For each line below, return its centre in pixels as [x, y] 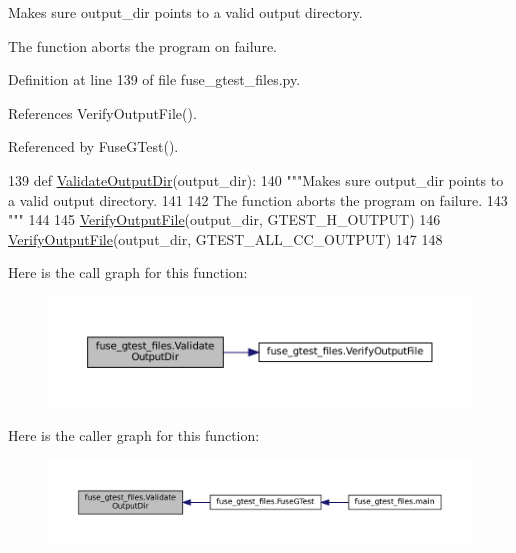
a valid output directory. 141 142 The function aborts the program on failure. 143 [258, 199]
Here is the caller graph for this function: [134, 435]
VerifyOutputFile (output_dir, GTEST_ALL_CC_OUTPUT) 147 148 [225, 238]
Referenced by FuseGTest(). [93, 146]
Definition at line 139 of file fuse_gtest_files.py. [154, 79]
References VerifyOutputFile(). [102, 112]
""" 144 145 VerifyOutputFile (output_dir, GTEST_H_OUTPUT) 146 [224, 219]
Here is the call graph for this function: [128, 272]
